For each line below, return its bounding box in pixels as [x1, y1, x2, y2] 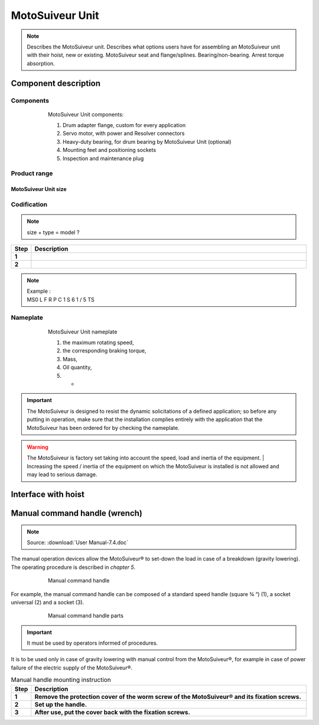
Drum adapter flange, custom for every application [63, 122, 186, 129]
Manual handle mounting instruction [11, 676, 112, 684]
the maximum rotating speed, [63, 339, 134, 346]
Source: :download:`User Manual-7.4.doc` [27, 539, 129, 546]
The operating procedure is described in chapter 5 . [11, 564, 136, 571]
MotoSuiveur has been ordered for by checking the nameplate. [27, 424, 180, 431]
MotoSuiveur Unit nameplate [48, 328, 118, 335]
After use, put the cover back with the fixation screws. [34, 708, 190, 716]
